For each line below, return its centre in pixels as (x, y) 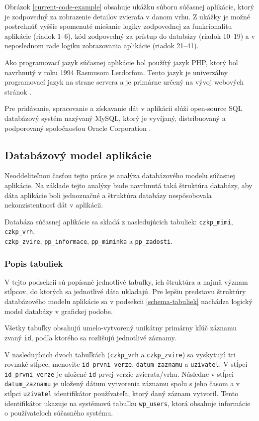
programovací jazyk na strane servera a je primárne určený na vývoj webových (124, 82)
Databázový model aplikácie (78, 155)
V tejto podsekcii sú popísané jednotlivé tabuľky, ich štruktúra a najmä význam (126, 281)
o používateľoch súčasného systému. (59, 413)
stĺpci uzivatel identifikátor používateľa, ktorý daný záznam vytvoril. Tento (122, 393)
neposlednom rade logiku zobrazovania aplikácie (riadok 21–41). (102, 46)
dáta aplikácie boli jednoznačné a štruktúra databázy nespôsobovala (108, 195)
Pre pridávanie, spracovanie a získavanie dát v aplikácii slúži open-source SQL (124, 108)
